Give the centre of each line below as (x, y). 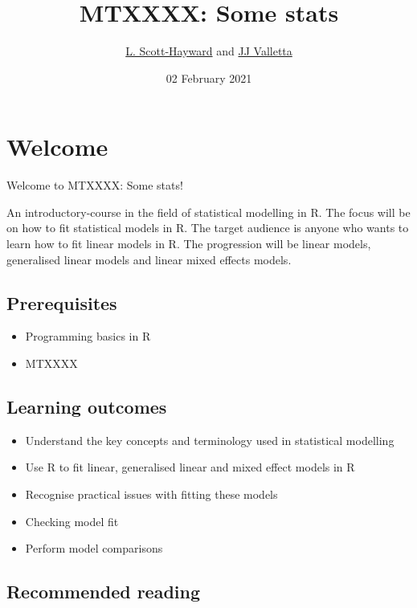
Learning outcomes (87, 406)
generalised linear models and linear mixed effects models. (149, 259)
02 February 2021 (209, 78)
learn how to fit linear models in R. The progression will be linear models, (189, 244)
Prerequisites (62, 302)
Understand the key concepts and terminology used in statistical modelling (210, 440)
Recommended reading (104, 592)
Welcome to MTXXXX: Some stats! (95, 185)
